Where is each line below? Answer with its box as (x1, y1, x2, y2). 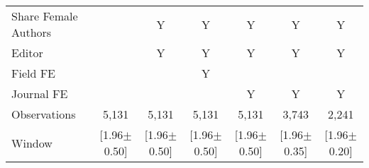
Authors (11, 24, 52, 40)
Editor (11, 44, 43, 61)
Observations (11, 106, 76, 122)
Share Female (11, 8, 78, 24)
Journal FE (11, 85, 68, 102)
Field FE (11, 65, 56, 81)
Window (11, 134, 53, 151)
